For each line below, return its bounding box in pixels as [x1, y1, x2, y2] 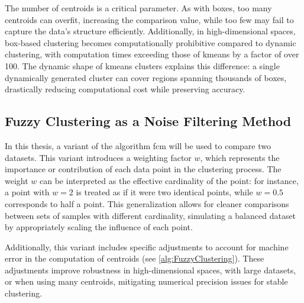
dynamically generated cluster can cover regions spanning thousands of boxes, [5, 71, 287, 83]
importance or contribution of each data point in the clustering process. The [5, 163, 282, 175]
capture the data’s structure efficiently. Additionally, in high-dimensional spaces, [5, 25, 296, 37]
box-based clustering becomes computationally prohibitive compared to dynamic [5, 36, 296, 49]
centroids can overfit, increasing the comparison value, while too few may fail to [5, 13, 294, 25]
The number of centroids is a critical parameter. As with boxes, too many [5, 2, 272, 14]
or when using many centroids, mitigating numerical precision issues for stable [5, 275, 288, 288]
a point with [5, 186, 50, 198]
